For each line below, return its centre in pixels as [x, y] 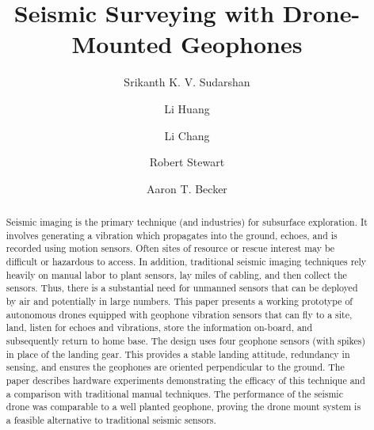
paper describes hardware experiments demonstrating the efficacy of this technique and [185, 380]
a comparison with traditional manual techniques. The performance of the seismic [174, 393]
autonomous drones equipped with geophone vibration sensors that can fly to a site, [179, 314]
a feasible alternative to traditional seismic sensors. [111, 419]
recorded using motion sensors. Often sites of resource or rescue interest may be [170, 248]
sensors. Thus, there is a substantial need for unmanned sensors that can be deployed [182, 288]
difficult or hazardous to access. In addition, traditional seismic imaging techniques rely [186, 262]
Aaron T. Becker [187, 188]
